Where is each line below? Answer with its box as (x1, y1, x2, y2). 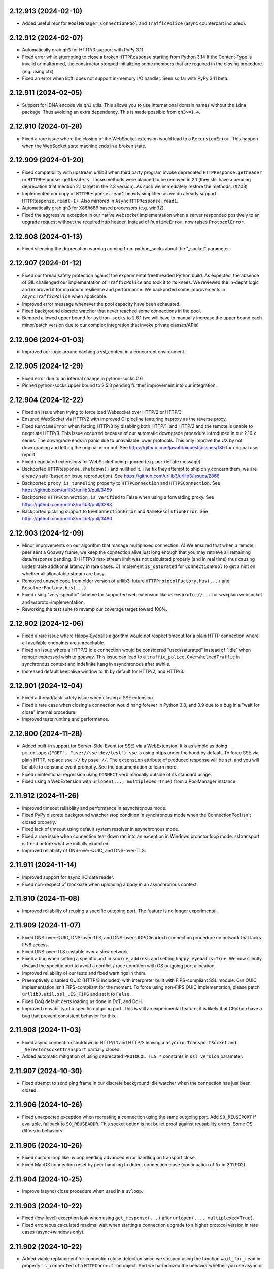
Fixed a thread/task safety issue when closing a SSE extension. (22, 694, 154, 700)
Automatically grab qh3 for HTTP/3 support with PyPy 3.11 (22, 47, 144, 53)
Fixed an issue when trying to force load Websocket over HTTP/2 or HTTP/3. (22, 409, 183, 415)
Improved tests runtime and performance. (22, 716, 110, 722)
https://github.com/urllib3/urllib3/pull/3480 (22, 515, 113, 521)
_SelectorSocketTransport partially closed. (22, 1046, 121, 1052)
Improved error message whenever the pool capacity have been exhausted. (22, 300, 181, 307)
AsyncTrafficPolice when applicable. (22, 293, 108, 299)
